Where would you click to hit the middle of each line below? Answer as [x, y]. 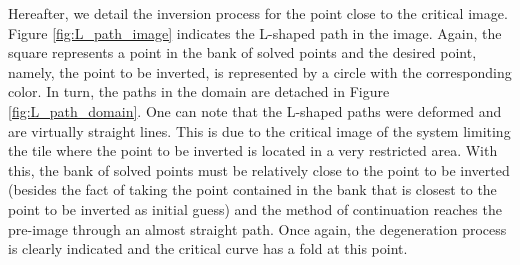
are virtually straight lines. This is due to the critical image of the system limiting [259, 130]
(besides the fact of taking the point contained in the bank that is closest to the [252, 189]
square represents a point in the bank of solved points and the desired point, [242, 52]
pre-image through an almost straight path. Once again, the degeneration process [257, 228]
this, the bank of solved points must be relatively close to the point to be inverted [259, 169]
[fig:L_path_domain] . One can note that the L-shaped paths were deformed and [255, 110]
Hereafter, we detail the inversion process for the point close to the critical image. [258, 13]
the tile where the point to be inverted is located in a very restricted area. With [253, 150]
